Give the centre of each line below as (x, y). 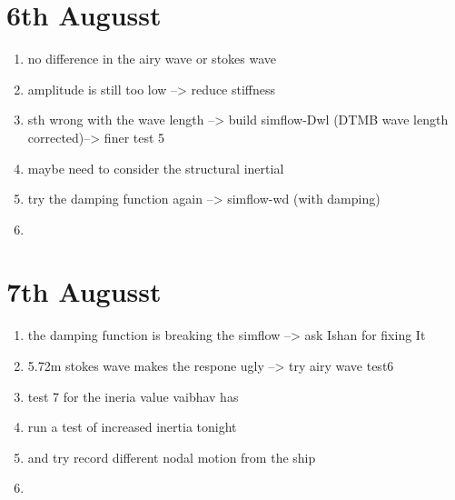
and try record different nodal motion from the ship (172, 457)
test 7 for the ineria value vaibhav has (133, 396)
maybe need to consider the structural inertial (156, 168)
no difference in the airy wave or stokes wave (152, 59)
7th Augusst (84, 291)
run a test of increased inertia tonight (132, 427)
